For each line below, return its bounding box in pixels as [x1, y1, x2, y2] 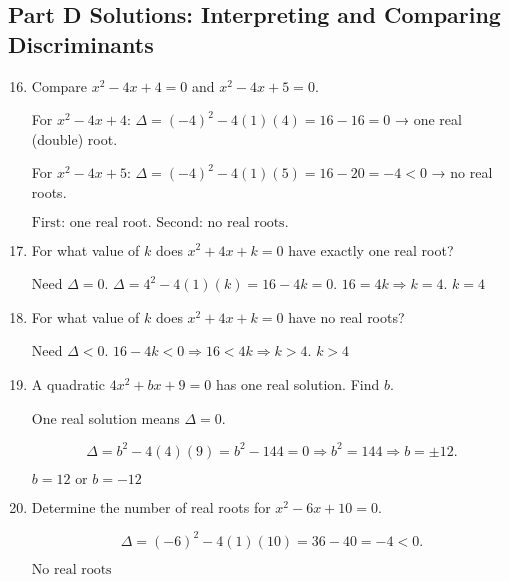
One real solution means [31, 407, 180, 428]
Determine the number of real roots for [31, 496, 271, 517]
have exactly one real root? [288, 239, 454, 260]
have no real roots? [288, 306, 405, 327]
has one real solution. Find [215, 373, 380, 394]
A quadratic [31, 373, 105, 394]
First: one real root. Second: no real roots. [31, 215, 289, 230]
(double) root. [31, 128, 118, 149]
